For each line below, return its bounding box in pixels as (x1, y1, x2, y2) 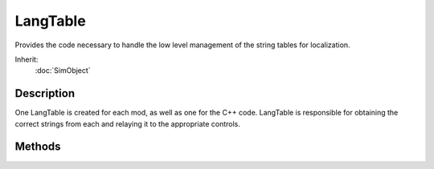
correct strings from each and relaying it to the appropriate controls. (14, 119, 241, 128)
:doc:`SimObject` (35, 66, 92, 75)
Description (14, 87, 76, 100)
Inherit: (14, 54, 39, 64)
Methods (14, 140, 61, 154)
